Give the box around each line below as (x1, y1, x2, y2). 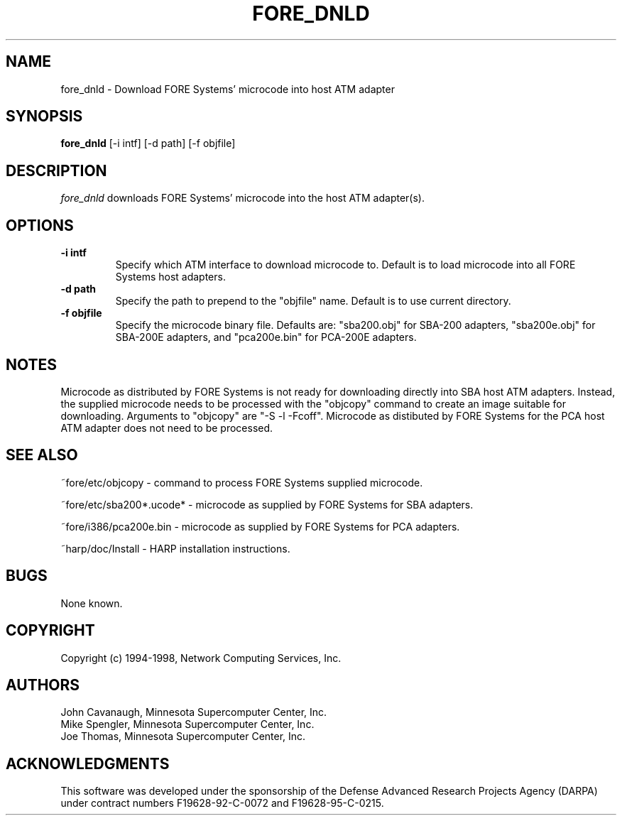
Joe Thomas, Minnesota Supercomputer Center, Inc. (60, 730, 306, 743)
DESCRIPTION (6, 161, 107, 180)
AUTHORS (6, 675, 80, 694)
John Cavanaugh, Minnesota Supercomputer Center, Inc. (60, 706, 327, 719)
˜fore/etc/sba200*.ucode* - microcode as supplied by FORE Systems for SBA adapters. (60, 498, 474, 511)
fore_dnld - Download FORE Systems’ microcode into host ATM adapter (60, 82, 395, 95)
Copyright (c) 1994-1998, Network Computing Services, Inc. (60, 651, 342, 664)
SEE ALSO (6, 446, 78, 464)
